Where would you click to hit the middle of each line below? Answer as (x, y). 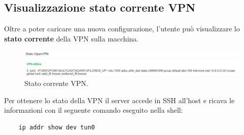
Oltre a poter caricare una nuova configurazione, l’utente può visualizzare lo (122, 29)
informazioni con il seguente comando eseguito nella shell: (94, 110)
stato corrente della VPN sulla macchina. (72, 38)
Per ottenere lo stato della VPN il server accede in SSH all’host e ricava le (119, 100)
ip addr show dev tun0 (57, 127)
